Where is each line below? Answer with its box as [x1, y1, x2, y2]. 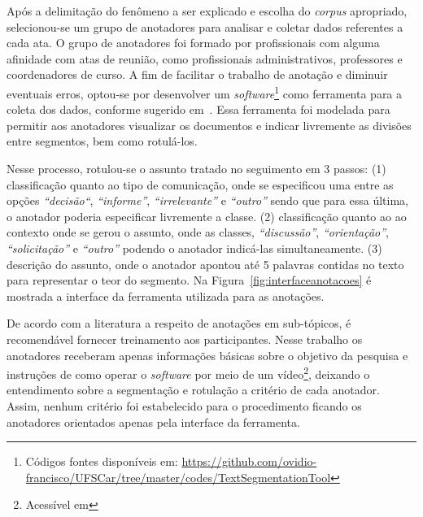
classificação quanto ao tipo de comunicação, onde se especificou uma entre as [7, 176, 394, 193]
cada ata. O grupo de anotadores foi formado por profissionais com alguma [7, 34, 380, 51]
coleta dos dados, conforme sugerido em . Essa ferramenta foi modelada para [7, 101, 390, 118]
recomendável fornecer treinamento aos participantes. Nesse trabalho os [7, 330, 363, 347]
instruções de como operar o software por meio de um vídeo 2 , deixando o [7, 363, 370, 382]
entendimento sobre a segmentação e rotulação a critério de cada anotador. [7, 381, 380, 398]
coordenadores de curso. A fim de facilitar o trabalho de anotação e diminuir [7, 66, 388, 83]
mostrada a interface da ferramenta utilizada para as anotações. [7, 287, 325, 304]
